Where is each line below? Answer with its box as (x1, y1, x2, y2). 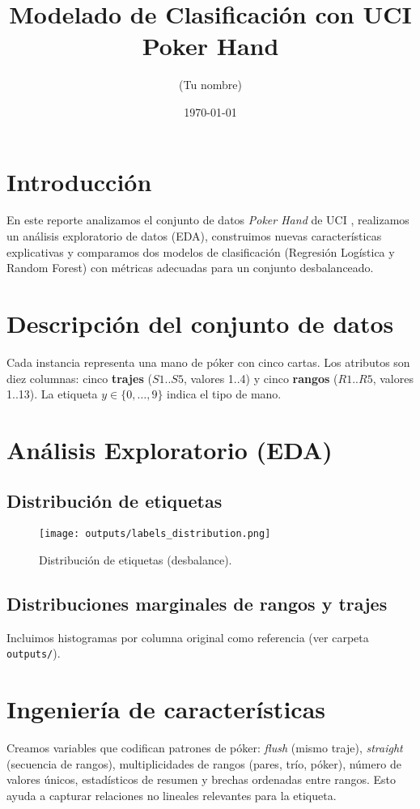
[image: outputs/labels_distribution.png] (39, 528, 271, 540)
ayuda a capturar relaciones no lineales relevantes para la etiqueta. (6, 786, 337, 803)
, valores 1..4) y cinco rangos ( (183, 369, 338, 386)
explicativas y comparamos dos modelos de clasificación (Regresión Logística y (6, 243, 395, 260)
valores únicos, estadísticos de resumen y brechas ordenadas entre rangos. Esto (6, 771, 397, 788)
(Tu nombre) (179, 76, 242, 93)
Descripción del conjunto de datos (6, 307, 394, 339)
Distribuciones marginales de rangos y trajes (6, 590, 388, 615)
